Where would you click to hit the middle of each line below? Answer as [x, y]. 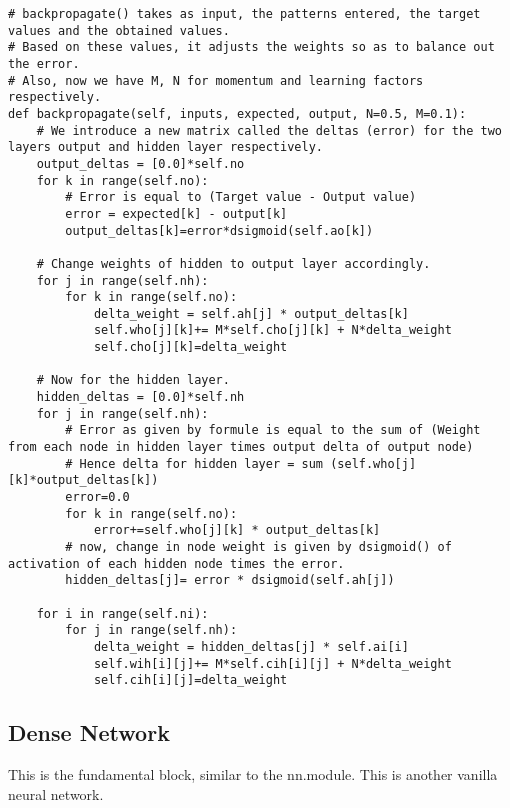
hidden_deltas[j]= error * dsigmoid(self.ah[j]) [230, 580]
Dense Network [89, 732]
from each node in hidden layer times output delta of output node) [241, 447]
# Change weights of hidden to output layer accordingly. [233, 263]
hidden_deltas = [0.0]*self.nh [140, 397]
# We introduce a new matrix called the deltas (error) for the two [269, 130]
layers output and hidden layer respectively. [165, 147]
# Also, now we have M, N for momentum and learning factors [216, 80]
